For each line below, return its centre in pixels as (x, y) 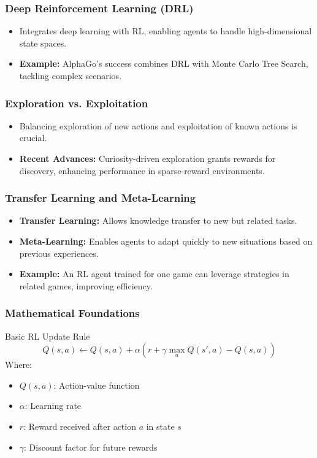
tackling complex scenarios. (71, 75)
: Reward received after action (80, 426)
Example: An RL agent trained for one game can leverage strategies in (154, 274)
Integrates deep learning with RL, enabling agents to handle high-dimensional (166, 31)
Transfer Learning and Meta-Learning (101, 198)
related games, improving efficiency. (86, 285)
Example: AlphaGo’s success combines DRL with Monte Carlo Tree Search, (164, 63)
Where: (18, 364)
